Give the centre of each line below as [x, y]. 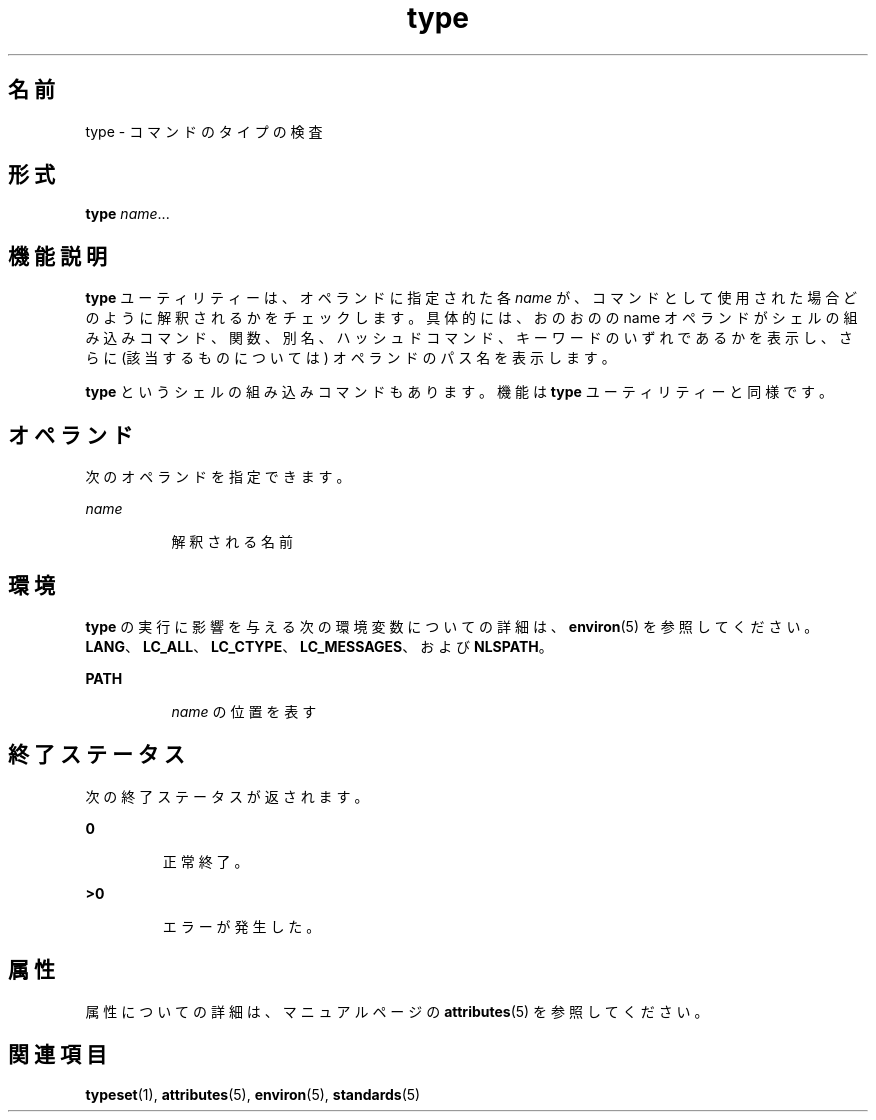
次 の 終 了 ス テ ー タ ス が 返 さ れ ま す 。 [227, 796]
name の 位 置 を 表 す [244, 711]
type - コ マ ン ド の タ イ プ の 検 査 [204, 131]
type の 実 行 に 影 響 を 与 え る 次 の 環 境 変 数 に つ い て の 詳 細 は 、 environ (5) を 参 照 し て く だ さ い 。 [452, 626]
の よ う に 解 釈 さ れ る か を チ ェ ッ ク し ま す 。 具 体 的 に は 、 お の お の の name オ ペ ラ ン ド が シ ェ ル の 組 [471, 318]
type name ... [127, 214]
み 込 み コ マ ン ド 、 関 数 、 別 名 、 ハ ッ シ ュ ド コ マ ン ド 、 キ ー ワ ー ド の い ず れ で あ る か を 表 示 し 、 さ [469, 338]
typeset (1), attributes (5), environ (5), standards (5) [253, 1094]
